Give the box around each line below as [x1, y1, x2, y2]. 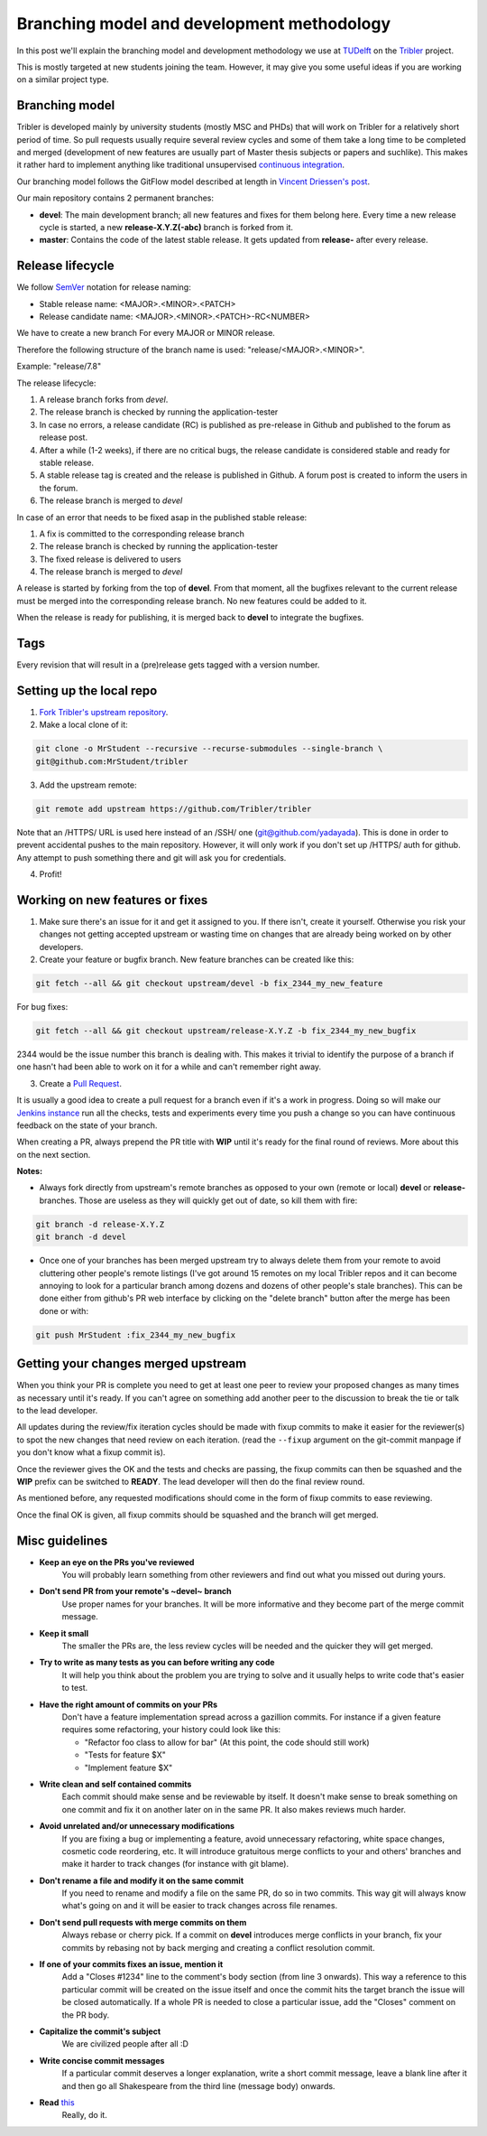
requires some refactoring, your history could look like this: [61, 1724, 281, 1735]
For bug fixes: [16, 1002, 69, 1012]
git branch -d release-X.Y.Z [35, 1219, 165, 1229]
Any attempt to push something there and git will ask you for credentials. [16, 852, 287, 863]
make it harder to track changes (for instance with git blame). [61, 1859, 289, 1870]
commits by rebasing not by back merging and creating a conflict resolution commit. [61, 1942, 375, 1953]
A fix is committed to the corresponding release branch [39, 528, 245, 539]
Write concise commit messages [39, 2055, 165, 2066]
